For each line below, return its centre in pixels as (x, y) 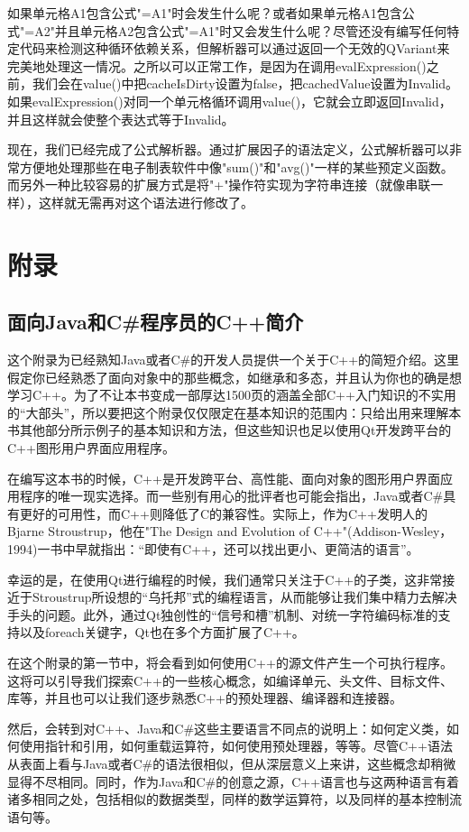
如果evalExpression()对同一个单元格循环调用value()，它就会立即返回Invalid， (230, 101)
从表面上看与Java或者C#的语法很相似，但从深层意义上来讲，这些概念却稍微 (232, 763)
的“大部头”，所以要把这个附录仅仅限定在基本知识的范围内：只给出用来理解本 (234, 412)
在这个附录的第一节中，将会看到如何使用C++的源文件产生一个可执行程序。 (230, 663)
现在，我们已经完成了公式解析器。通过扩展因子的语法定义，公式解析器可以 (228, 149)
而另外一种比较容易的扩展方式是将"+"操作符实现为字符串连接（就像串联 (219, 185)
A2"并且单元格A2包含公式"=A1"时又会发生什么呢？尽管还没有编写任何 (241, 30)
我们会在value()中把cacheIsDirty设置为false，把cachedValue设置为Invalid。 (245, 83)
